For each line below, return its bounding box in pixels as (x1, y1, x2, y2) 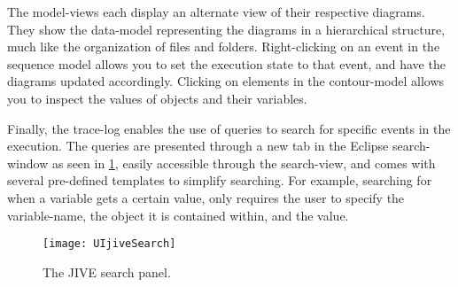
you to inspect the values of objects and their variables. (7, 89, 307, 107)
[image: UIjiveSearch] (43, 237, 176, 251)
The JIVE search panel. (43, 262, 171, 281)
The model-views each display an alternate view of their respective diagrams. (7, 3, 425, 20)
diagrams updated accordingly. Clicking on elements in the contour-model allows (7, 72, 445, 90)
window (7, 153, 49, 172)
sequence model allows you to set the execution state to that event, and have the (7, 54, 446, 73)
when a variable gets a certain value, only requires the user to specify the (7, 188, 405, 206)
